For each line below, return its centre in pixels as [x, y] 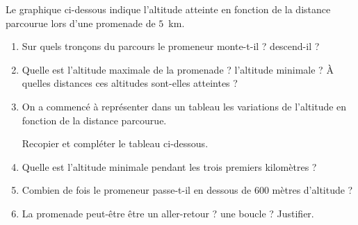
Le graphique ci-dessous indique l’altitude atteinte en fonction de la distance [168, 9]
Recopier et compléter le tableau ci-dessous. [115, 143]
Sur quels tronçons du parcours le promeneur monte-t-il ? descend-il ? [171, 46]
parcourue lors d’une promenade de [81, 23]
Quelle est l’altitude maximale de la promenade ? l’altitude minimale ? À [178, 69]
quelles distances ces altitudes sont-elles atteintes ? [130, 83]
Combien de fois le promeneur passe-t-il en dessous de [137, 190]
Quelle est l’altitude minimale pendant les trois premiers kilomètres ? [169, 166]
